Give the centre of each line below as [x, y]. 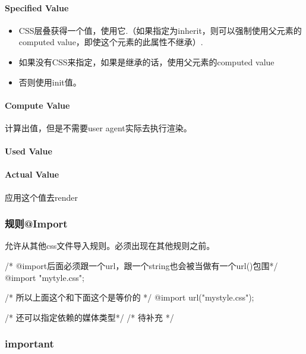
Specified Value [37, 7]
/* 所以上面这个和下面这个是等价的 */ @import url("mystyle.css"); [130, 297]
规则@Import [36, 224]
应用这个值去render [41, 197]
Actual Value [32, 174]
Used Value [29, 151]
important [29, 344]
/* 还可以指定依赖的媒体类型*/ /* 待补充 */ [89, 317]
